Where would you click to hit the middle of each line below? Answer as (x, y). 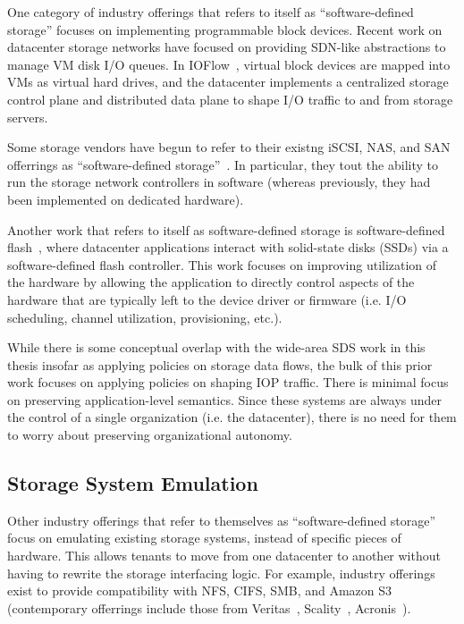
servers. (28, 117)
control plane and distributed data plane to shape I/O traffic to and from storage (230, 99)
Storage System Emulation (133, 483)
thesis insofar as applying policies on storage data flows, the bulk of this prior (220, 364)
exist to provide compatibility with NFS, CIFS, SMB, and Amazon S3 (200, 590)
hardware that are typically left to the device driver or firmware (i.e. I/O (207, 299)
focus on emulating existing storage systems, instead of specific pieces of (204, 538)
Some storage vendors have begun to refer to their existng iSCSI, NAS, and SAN (229, 147)
